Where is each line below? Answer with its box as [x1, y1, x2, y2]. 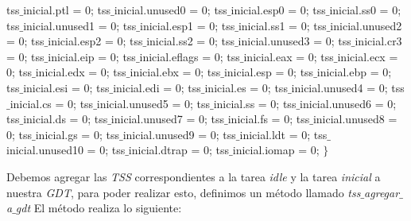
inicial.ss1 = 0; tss [238, 17, 327, 33]
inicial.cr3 [355, 33, 402, 49]
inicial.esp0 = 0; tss [231, 2, 326, 17]
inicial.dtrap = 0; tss [128, 142, 230, 158]
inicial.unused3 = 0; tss [238, 33, 351, 49]
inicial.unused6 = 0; [300, 95, 397, 111]
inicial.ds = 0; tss [23, 111, 108, 127]
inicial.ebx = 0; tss [130, 64, 221, 80]
